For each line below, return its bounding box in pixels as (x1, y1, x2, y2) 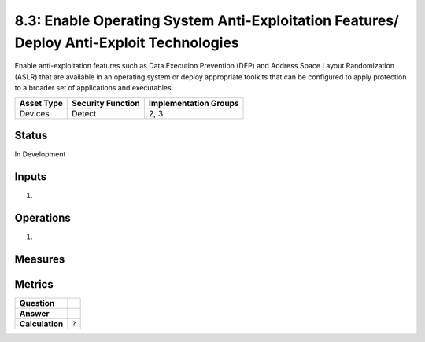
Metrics (14, 278, 54, 291)
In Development (14, 149, 66, 159)
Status (14, 128, 48, 142)
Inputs (14, 170, 47, 183)
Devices (19, 108, 50, 119)
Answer (19, 307, 50, 318)
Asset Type (19, 97, 63, 108)
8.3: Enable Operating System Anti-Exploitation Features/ (14, 12, 399, 29)
